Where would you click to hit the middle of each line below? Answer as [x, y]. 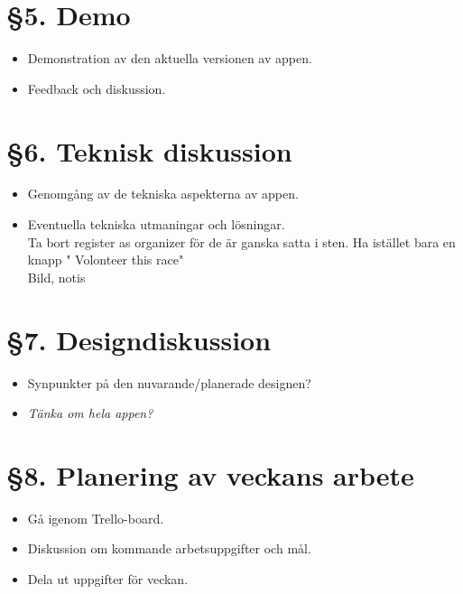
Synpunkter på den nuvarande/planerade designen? [169, 382]
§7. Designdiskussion [139, 339]
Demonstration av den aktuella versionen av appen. [170, 58]
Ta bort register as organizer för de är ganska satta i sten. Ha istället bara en [241, 241]
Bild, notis [56, 277]
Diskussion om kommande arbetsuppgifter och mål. [169, 548]
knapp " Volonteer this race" [106, 260]
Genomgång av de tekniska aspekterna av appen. [163, 194]
